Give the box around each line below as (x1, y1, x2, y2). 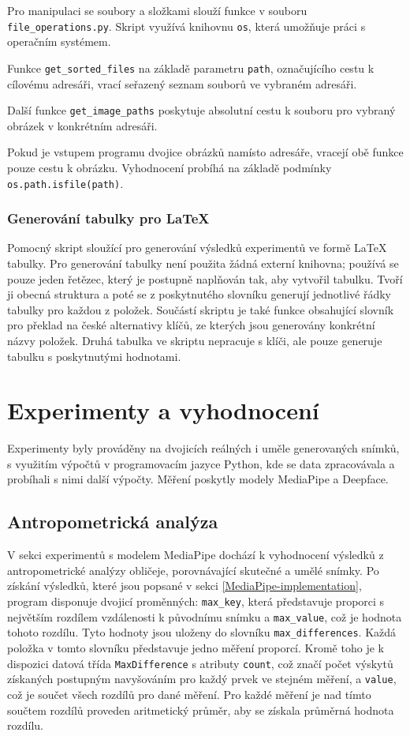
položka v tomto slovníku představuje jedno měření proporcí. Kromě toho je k (7, 640, 384, 656)
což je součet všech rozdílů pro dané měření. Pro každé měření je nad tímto (7, 685, 371, 702)
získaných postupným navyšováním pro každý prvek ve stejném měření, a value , (7, 670, 397, 687)
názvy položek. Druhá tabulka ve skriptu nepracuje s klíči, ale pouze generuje (7, 332, 382, 348)
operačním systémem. (7, 33, 111, 50)
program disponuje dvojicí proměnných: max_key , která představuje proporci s (7, 593, 385, 610)
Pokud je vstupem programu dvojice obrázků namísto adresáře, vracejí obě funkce (7, 144, 404, 160)
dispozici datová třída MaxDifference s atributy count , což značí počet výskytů (7, 655, 393, 671)
